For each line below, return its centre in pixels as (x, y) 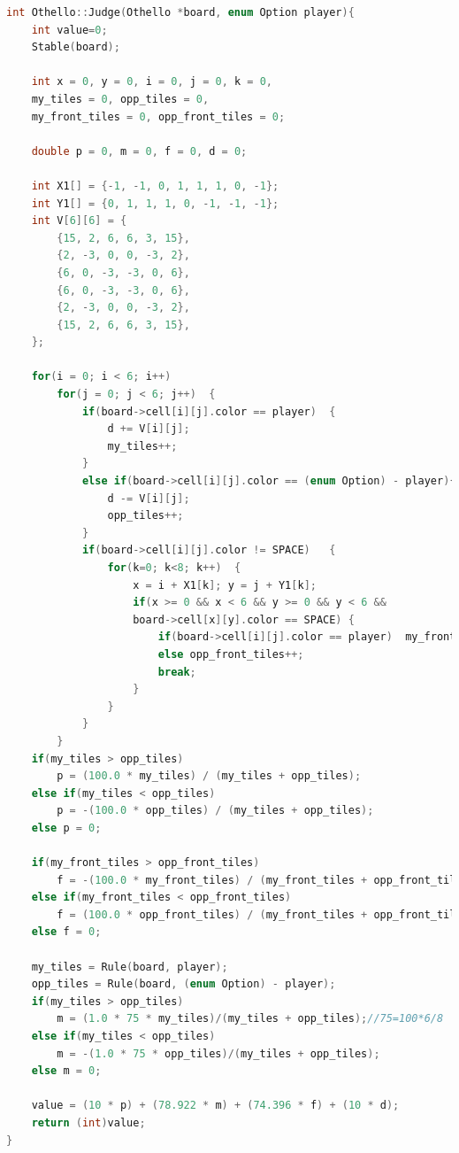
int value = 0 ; (69, 30)
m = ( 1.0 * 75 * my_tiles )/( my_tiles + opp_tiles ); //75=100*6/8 (250, 1019)
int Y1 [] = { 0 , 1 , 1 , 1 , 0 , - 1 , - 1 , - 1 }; (155, 203)
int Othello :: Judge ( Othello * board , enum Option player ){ (180, 12)
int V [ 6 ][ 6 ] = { (79, 221)
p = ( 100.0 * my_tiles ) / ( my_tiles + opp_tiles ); (209, 776)
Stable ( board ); (76, 47)
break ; (177, 672)
